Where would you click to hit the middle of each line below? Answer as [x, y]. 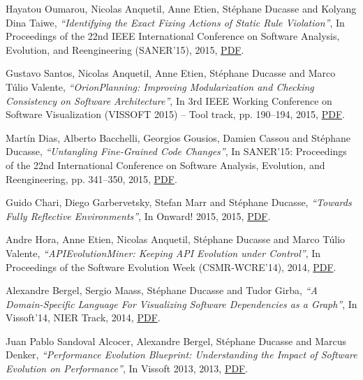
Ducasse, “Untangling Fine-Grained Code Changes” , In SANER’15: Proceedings [176, 151]
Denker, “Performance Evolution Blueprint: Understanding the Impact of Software [181, 355]
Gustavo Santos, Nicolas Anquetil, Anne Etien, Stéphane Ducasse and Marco [171, 73]
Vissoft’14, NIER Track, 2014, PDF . [83, 317]
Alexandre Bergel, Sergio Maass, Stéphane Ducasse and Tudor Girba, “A [162, 290]
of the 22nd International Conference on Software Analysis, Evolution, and [165, 165]
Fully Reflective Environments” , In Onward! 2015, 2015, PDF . [138, 215]
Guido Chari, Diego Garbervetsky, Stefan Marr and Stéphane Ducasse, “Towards [179, 202]
